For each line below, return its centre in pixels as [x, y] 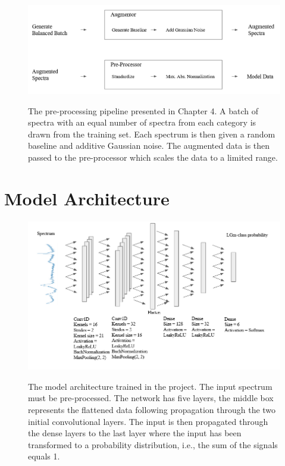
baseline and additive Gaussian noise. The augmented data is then [149, 146]
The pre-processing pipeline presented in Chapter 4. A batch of [143, 110]
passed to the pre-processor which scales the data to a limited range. [153, 157]
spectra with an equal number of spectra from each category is [142, 122]
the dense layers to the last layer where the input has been [135, 433]
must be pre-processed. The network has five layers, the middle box [151, 398]
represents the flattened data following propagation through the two [152, 409]
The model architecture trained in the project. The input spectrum [150, 386]
